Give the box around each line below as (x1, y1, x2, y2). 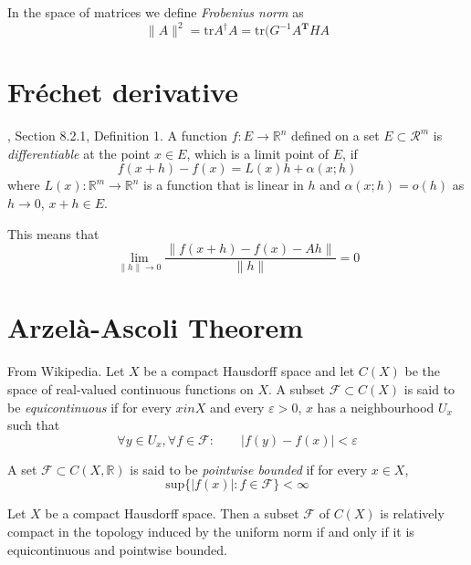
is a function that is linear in (143, 175, 304, 194)
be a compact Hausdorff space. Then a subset (45, 504, 299, 523)
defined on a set (291, 126, 380, 145)
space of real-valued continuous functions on (7, 379, 254, 398)
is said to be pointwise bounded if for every (130, 459, 368, 478)
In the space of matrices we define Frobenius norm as (7, 3, 304, 21)
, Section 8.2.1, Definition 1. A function (7, 126, 227, 145)
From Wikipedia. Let (7, 361, 125, 381)
